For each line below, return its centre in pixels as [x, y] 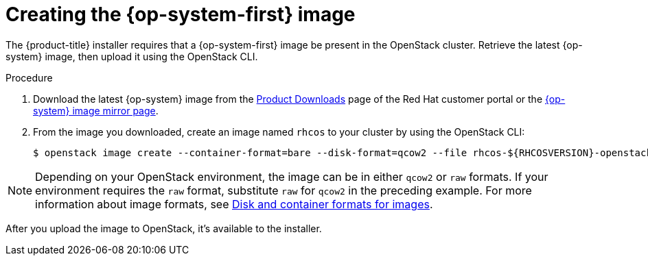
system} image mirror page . [96, 110]
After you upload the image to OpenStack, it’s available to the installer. [164, 228]
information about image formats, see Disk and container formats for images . [234, 204]
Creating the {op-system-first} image [181, 14]
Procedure [29, 77]
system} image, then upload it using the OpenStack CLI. [132, 56]
